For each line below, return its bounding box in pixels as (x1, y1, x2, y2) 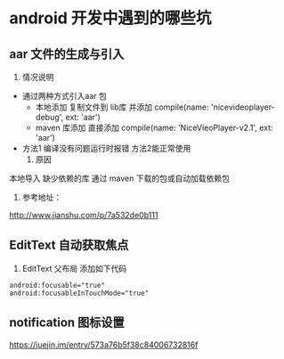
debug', (35, 112, 64, 122)
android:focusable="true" (9, 281, 105, 290)
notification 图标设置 (9, 315, 125, 330)
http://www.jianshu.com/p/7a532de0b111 (9, 210, 158, 220)
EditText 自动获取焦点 (9, 238, 129, 253)
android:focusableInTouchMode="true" (9, 289, 150, 298)
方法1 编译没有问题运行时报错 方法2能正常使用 (21, 143, 191, 153)
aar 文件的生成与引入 (9, 46, 125, 61)
